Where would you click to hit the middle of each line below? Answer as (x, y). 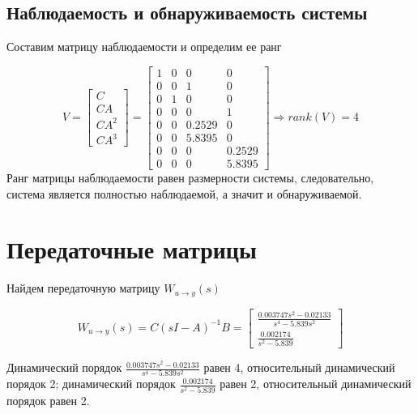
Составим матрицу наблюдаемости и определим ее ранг (144, 47)
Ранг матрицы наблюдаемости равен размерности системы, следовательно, (190, 178)
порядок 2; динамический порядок (91, 384)
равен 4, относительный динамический (299, 367)
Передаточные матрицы (132, 249)
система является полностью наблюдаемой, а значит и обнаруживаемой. (184, 193)
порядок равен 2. (48, 400)
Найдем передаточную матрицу (83, 288)
